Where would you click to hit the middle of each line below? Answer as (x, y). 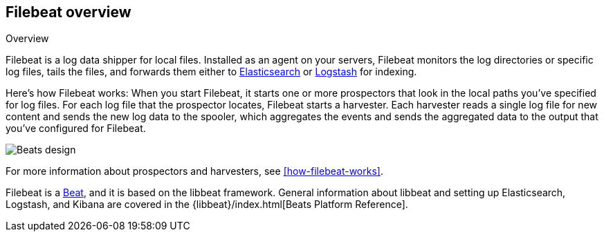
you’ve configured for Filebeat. (76, 129)
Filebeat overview (68, 12)
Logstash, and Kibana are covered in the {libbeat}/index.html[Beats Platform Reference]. (207, 205)
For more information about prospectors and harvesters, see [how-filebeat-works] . (194, 171)
